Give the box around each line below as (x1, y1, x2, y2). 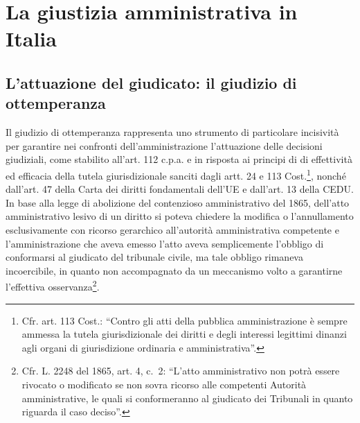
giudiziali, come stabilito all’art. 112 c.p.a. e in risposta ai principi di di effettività (6, 152, 352, 166)
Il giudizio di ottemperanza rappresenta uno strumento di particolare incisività (6, 125, 339, 139)
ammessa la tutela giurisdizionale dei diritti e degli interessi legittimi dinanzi (21, 327, 347, 341)
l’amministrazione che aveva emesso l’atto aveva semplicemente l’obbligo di (6, 236, 324, 250)
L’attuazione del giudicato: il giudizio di (6, 71, 297, 93)
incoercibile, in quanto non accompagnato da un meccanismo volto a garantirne (6, 263, 343, 277)
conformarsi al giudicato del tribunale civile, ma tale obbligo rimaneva (6, 250, 303, 264)
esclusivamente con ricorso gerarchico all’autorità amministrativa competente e (6, 222, 339, 236)
